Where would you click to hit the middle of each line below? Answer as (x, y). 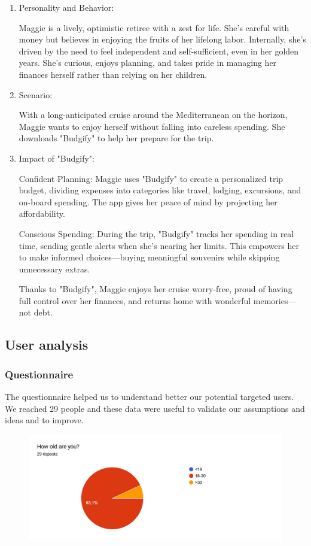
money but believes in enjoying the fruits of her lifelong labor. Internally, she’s (162, 39)
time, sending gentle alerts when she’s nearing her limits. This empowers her (159, 245)
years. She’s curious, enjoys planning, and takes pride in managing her (148, 63)
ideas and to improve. (44, 420)
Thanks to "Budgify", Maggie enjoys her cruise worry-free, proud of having (155, 289)
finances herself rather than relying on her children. (113, 74)
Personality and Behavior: (66, 7)
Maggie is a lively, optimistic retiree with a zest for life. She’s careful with (154, 27)
